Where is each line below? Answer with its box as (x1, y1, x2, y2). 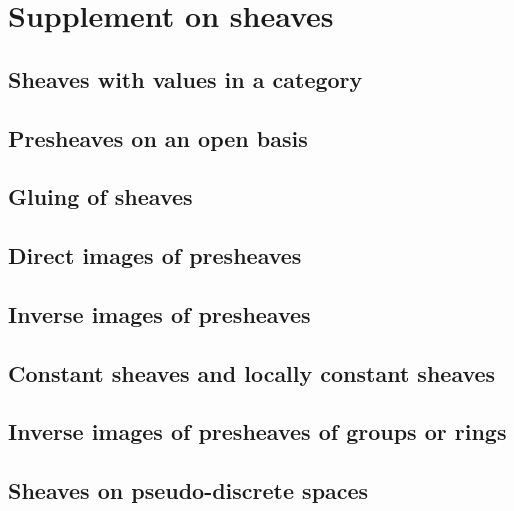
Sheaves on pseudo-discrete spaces (8, 475, 369, 506)
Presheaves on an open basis (8, 122, 308, 153)
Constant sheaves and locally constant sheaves (8, 357, 496, 388)
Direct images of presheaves (8, 240, 302, 271)
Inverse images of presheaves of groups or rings (8, 416, 507, 447)
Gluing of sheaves (8, 181, 193, 212)
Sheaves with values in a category (8, 63, 363, 94)
